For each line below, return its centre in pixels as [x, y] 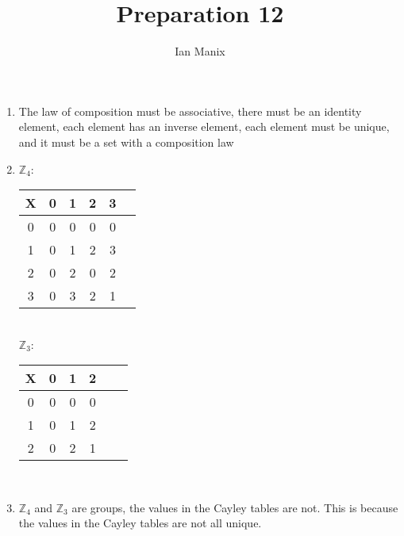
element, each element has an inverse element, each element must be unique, [204, 126]
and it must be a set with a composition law [126, 142]
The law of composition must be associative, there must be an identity [190, 111]
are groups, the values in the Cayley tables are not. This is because [235, 507]
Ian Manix [200, 51]
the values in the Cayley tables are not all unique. [140, 523]
